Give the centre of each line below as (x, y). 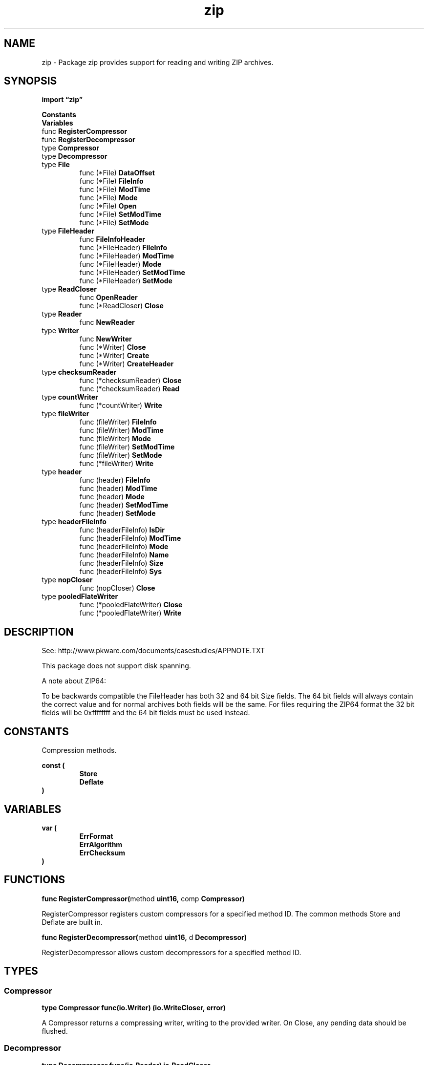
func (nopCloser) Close (117, 588)
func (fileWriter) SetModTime (127, 447)
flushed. (55, 1031)
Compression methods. (79, 750)
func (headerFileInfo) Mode (124, 547)
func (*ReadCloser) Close (121, 306)
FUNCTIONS (35, 880)
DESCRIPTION (39, 632)
